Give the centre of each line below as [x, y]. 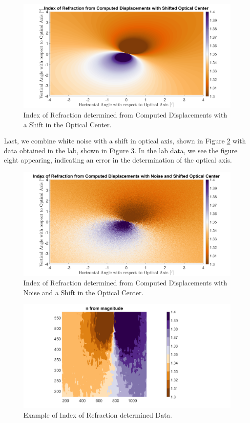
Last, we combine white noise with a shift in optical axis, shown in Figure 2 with [125, 141]
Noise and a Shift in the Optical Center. [83, 292]
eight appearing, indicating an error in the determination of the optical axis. [118, 160]
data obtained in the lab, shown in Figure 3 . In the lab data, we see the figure [121, 150]
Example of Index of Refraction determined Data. [98, 415]
